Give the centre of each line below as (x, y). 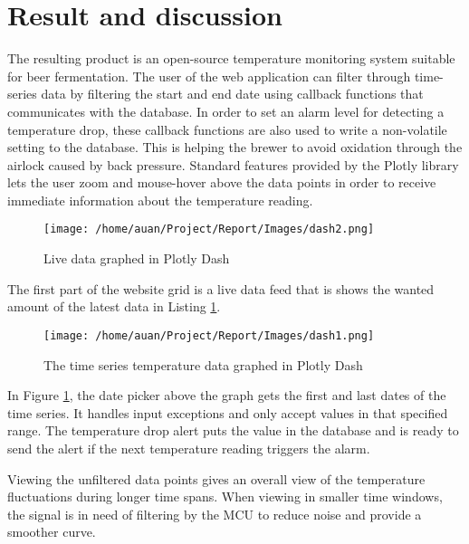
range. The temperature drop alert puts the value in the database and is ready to (233, 430)
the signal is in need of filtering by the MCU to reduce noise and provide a (215, 514)
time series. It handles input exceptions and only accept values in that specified (228, 412)
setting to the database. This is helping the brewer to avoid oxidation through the (235, 147)
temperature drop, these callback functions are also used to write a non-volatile (227, 129)
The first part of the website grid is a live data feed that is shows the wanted (221, 288)
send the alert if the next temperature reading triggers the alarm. (189, 448)
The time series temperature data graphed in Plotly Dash (203, 364)
